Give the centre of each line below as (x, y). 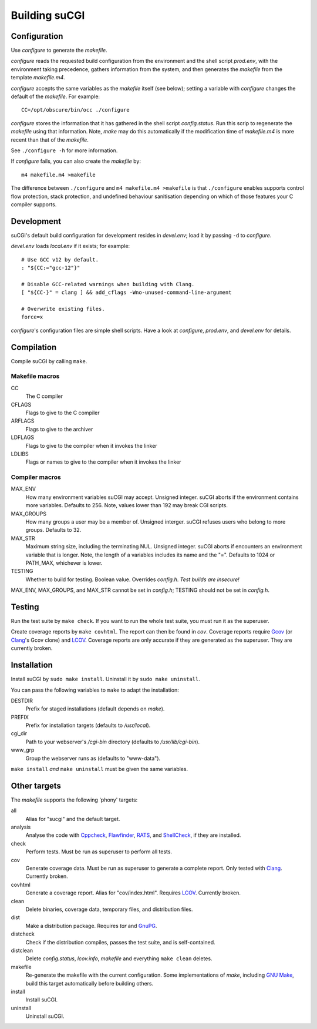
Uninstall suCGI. (45, 1016)
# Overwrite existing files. (63, 309)
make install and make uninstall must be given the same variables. (99, 769)
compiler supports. (34, 204)
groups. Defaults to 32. (53, 530)
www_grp (23, 750)
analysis (21, 827)
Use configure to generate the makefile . (59, 51)
